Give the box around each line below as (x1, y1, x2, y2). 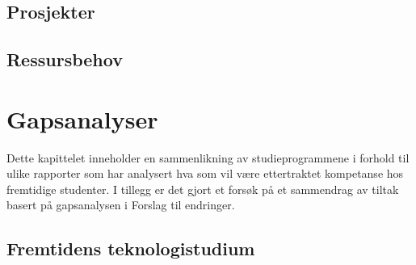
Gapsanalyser (6, 102, 158, 135)
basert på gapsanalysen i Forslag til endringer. (6, 196, 235, 213)
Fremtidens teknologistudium (6, 236, 255, 261)
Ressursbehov (6, 47, 123, 72)
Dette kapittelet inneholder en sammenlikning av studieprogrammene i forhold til (6, 149, 410, 166)
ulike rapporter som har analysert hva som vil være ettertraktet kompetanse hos (6, 165, 404, 182)
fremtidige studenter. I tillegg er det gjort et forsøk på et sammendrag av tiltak (6, 180, 399, 197)
